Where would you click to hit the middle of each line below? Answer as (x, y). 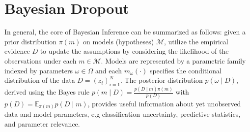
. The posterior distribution (161, 80)
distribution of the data (40, 80)
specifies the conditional (185, 70)
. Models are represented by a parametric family (173, 60)
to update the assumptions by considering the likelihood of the (134, 51)
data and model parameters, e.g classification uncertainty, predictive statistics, (123, 114)
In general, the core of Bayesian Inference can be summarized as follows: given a (125, 32)
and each (108, 70)
